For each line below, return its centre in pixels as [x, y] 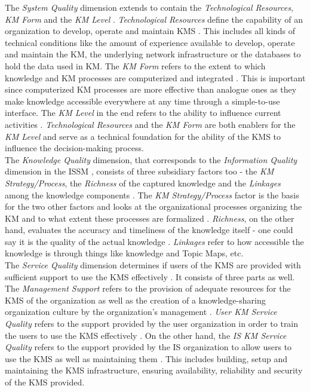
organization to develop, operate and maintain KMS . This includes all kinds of [150, 31]
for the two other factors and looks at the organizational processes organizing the [154, 206]
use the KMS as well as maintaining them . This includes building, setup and [146, 358]
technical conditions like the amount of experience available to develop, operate [150, 42]
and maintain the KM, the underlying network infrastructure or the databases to [153, 54]
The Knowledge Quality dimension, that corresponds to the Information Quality [151, 159]
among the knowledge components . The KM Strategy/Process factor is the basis [152, 195]
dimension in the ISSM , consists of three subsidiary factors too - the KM [139, 171]
